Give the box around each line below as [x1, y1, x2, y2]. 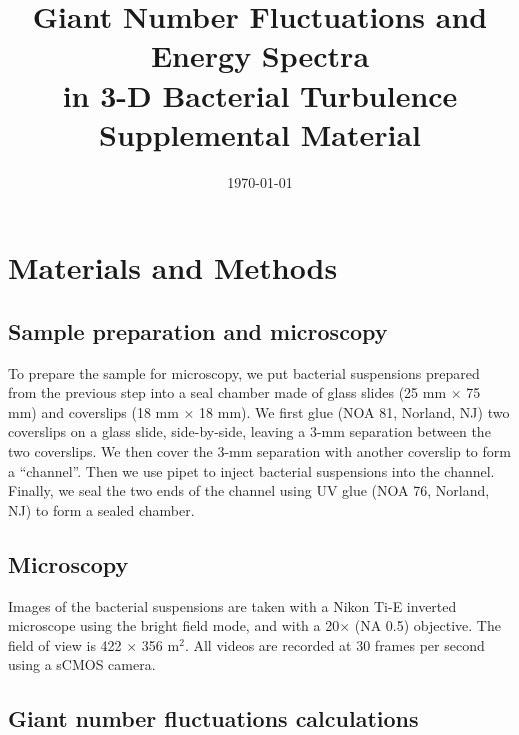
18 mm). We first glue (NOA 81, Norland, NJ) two [199, 401, 510, 422]
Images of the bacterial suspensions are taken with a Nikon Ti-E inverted [8, 595, 457, 616]
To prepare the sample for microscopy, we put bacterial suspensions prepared [8, 362, 480, 383]
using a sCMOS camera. [8, 654, 156, 675]
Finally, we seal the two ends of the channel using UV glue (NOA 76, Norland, [8, 480, 490, 501]
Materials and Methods [8, 247, 338, 288]
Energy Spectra [150, 35, 370, 76]
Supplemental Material [99, 113, 421, 154]
